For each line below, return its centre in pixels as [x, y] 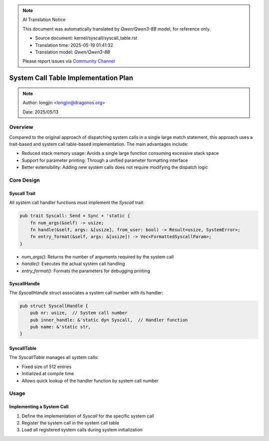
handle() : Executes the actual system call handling [73, 264]
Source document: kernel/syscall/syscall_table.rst [86, 38]
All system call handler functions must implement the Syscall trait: [77, 203]
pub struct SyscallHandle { [54, 306]
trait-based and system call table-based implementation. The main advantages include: [99, 144]
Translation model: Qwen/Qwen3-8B [73, 52]
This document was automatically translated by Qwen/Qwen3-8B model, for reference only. [117, 29]
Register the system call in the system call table [70, 423]
